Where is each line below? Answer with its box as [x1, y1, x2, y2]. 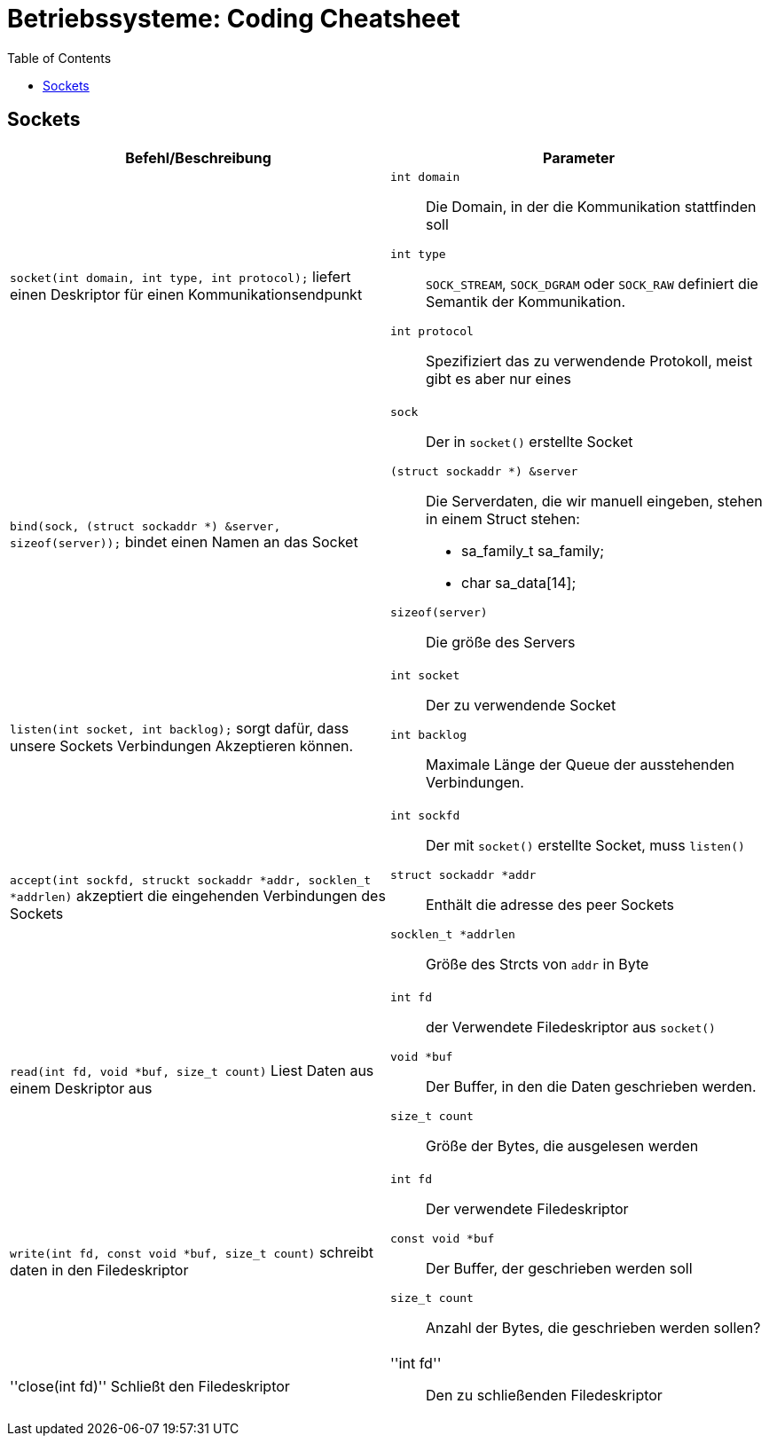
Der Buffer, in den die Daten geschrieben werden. [426, 1077, 757, 1095]
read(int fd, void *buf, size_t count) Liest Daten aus [10, 1062, 374, 1080]
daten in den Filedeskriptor [10, 1261, 189, 1280]
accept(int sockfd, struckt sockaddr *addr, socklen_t [10, 873, 371, 887]
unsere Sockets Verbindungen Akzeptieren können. [10, 736, 354, 755]
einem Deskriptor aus [10, 1079, 153, 1098]
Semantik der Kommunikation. [426, 292, 626, 310]
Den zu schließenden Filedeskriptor [426, 1385, 663, 1404]
